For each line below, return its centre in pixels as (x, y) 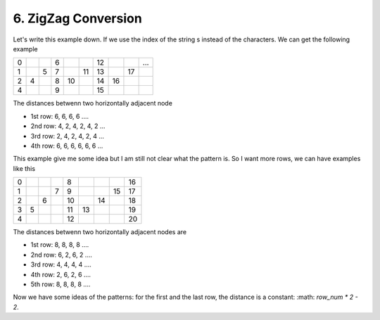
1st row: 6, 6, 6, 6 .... (60, 116)
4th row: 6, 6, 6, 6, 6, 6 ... (67, 146)
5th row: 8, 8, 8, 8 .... (61, 284)
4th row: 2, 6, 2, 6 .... (61, 274)
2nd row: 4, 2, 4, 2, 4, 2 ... (68, 126)
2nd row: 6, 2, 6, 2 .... (62, 255)
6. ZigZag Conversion (77, 18)
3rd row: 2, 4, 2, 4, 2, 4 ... (68, 136)
